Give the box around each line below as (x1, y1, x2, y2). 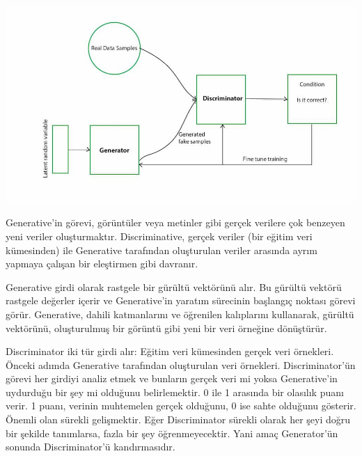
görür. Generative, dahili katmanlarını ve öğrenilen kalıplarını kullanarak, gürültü (6, 306, 354, 321)
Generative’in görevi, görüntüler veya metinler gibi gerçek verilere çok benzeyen (6, 215, 345, 230)
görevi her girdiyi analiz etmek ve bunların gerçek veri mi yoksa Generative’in (6, 371, 338, 386)
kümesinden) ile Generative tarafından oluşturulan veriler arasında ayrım (6, 242, 317, 257)
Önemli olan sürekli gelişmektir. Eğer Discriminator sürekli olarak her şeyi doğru (6, 412, 351, 427)
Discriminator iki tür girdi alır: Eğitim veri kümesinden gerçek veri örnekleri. (6, 344, 334, 359)
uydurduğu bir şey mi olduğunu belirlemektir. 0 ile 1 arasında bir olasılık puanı (6, 384, 344, 399)
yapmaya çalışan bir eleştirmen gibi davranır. (6, 256, 198, 271)
